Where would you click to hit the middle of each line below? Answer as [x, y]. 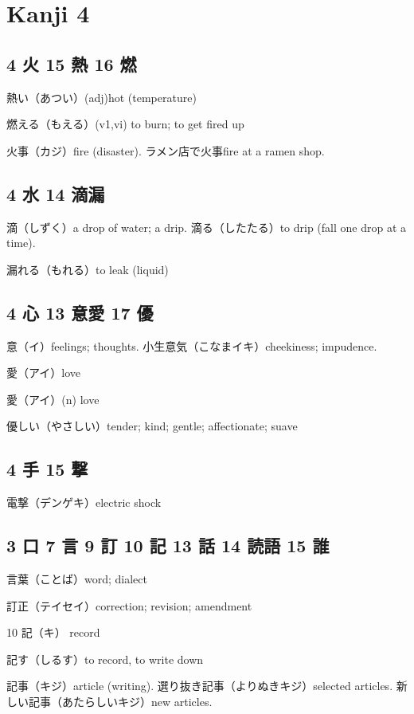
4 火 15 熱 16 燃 [72, 63]
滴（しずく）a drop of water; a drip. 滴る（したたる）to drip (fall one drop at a [207, 227]
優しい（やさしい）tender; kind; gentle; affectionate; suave [152, 426]
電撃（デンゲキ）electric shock [84, 502]
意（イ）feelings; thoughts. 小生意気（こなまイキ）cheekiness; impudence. [192, 345]
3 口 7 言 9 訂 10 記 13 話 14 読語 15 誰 [168, 545]
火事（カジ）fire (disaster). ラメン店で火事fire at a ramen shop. [166, 150]
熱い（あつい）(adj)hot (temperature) [102, 97]
